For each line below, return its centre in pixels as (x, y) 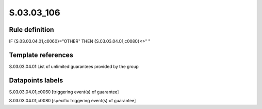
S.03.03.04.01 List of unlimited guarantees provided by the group (74, 66)
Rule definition (32, 30)
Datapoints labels (36, 80)
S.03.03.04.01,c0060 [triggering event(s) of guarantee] (64, 92)
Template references (41, 55)
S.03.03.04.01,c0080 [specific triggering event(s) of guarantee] (72, 101)
